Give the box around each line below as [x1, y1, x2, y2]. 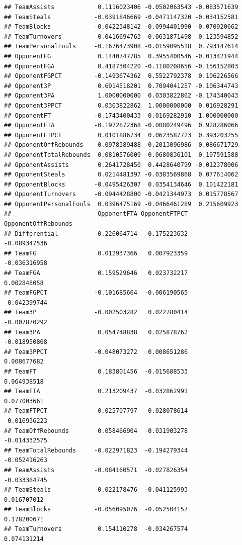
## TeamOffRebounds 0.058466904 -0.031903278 [4, 427, 188, 434]
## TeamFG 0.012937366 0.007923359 [4, 249, 188, 257]
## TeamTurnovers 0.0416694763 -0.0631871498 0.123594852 [4, 33, 238, 40]
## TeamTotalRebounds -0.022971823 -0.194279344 [4, 446, 188, 454]
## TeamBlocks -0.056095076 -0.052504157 [4, 506, 188, 513]
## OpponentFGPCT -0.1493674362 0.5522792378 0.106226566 [4, 72, 238, 80]
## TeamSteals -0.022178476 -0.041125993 [4, 486, 188, 494]
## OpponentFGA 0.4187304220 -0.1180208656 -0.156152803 [4, 62, 238, 70]
